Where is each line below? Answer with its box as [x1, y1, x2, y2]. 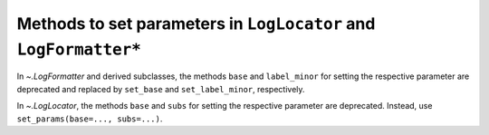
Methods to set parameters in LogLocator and [16, 14, 376, 34]
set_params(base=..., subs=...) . [16, 113, 163, 124]
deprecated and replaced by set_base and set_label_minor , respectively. [16, 83, 305, 94]
